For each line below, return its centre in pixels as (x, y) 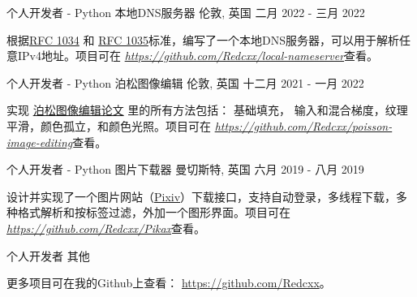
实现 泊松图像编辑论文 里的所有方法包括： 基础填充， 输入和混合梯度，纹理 (207, 110)
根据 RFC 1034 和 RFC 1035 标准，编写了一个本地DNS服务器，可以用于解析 (203, 39)
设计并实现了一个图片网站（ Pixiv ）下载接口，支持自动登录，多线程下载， (202, 196)
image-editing (40, 142)
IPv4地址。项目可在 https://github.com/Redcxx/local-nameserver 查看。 (198, 56)
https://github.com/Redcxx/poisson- (303, 125)
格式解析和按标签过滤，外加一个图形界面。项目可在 (154, 212)
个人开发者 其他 (48, 255)
